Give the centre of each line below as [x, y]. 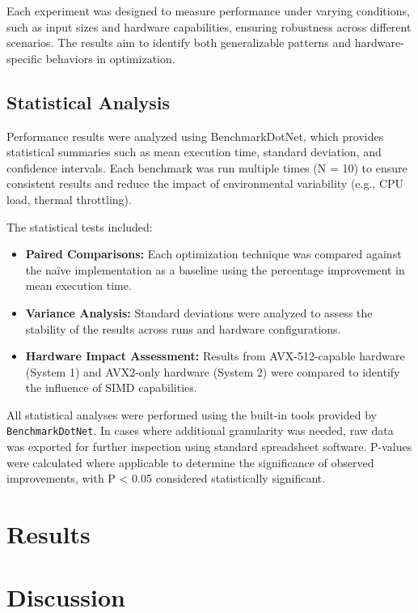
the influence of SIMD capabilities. [111, 387]
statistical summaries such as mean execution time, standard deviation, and [194, 152]
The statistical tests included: [80, 226]
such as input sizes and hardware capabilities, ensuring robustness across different [209, 26]
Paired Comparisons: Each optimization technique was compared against [213, 254]
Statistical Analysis [89, 102]
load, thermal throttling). [69, 199]
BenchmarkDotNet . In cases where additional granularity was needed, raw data [200, 430]
